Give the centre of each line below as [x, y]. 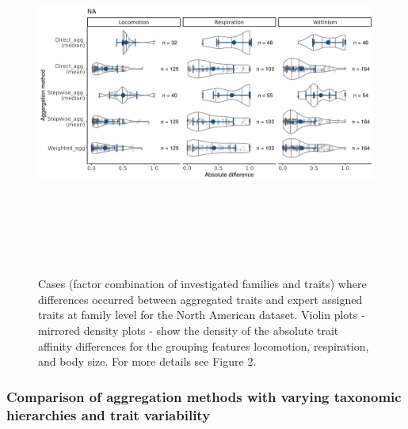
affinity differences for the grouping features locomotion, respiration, [204, 345]
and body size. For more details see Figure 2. [147, 361]
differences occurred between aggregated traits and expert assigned [200, 299]
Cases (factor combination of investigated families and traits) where [202, 284]
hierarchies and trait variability [109, 414]
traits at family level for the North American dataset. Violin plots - [202, 315]
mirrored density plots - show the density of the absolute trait [189, 330]
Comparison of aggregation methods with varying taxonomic [204, 396]
